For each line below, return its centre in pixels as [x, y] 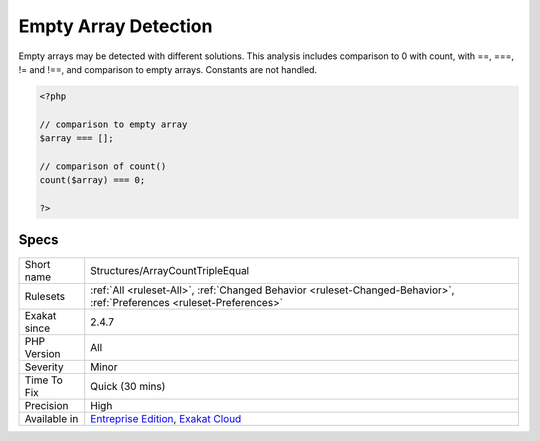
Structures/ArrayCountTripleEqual [170, 270]
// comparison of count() [103, 166]
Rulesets [44, 296]
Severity [44, 367]
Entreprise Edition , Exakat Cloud [166, 418]
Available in [51, 418]
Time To [44, 380]
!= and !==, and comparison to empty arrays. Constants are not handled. [168, 69]
